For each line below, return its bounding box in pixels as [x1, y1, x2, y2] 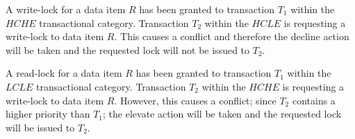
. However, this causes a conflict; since [114, 93, 276, 107]
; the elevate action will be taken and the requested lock [103, 106, 342, 121]
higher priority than [6, 106, 90, 121]
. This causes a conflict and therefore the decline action [114, 29, 349, 44]
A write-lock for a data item [6, 2, 126, 16]
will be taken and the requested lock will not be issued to [6, 42, 250, 57]
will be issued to [6, 120, 75, 134]
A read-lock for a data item [6, 66, 122, 80]
